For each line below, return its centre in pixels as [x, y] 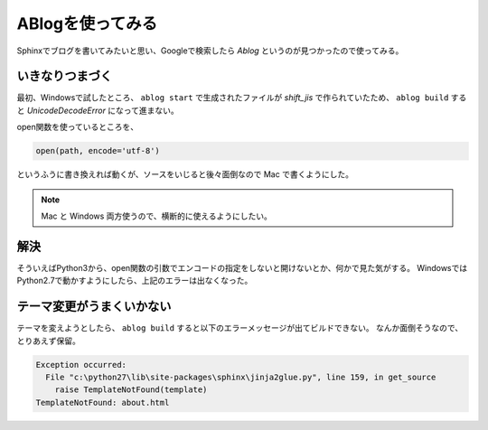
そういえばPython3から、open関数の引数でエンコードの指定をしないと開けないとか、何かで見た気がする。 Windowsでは [242, 267]
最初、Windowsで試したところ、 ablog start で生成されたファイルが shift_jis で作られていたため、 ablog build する [242, 98]
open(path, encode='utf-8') [98, 151]
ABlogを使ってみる [87, 23]
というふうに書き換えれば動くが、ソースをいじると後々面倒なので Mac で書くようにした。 [185, 174]
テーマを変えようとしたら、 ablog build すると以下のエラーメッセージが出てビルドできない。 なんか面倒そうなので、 [240, 328]
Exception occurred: [81, 365]
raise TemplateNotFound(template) [131, 390]
